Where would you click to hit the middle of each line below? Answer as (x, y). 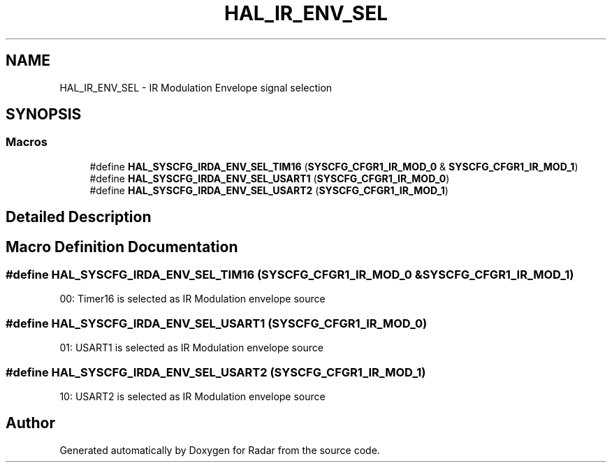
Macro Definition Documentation (122, 247)
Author (30, 423)
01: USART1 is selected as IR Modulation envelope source (191, 348)
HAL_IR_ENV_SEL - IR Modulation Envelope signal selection (196, 87)
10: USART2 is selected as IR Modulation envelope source (192, 396)
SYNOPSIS (44, 115)
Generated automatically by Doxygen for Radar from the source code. (220, 450)
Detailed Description (79, 217)
